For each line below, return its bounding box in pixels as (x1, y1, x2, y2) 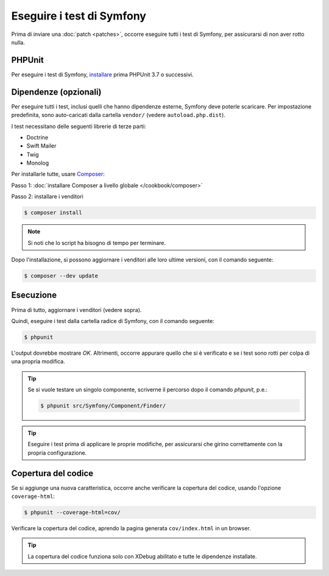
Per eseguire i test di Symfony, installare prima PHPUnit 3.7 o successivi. (11, 71, 194, 78)
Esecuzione (11, 290, 57, 300)
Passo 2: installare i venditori (11, 193, 83, 201)
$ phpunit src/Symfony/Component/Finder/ (40, 402, 166, 410)
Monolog (26, 159, 49, 167)
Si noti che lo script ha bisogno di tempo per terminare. (27, 239, 166, 246)
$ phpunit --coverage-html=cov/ (24, 509, 121, 516)
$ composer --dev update (24, 272, 99, 279)
